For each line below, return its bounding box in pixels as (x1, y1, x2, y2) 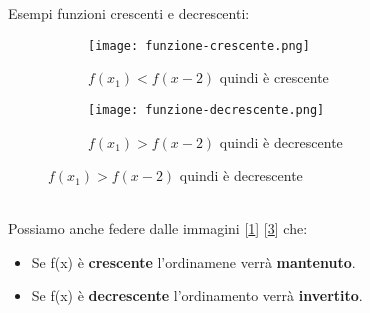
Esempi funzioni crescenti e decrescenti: (8, 3, 250, 23)
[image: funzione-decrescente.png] (88, 102, 325, 117)
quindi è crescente (219, 67, 329, 88)
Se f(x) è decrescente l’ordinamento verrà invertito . (31, 285, 363, 306)
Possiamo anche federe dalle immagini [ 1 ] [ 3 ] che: (8, 218, 308, 239)
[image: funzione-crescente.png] (88, 38, 310, 53)
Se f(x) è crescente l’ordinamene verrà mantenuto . (31, 251, 356, 272)
